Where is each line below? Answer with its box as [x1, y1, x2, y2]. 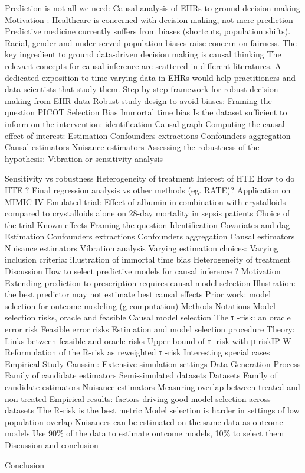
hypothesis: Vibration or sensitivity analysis [5, 152, 163, 164]
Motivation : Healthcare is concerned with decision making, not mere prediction [5, 13, 293, 25]
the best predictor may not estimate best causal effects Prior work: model [5, 288, 271, 300]
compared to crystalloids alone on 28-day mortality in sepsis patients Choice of [5, 207, 290, 219]
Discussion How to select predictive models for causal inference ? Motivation [5, 265, 281, 277]
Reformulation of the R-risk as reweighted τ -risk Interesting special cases [5, 346, 270, 358]
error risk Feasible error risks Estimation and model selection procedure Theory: [5, 323, 295, 335]
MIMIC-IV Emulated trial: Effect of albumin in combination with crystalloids [5, 195, 286, 208]
